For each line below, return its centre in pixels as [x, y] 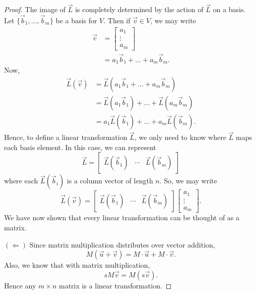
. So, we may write [188, 181]
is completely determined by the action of [139, 9]
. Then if [117, 20]
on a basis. [229, 9]
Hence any [20, 285]
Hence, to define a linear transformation [66, 137]
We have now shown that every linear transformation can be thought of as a [122, 217]
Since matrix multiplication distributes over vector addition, [122, 244]
